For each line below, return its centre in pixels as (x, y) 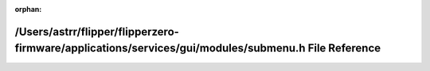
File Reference (344, 49)
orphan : (28, 9)
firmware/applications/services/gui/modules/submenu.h (160, 49)
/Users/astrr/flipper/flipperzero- (97, 32)
